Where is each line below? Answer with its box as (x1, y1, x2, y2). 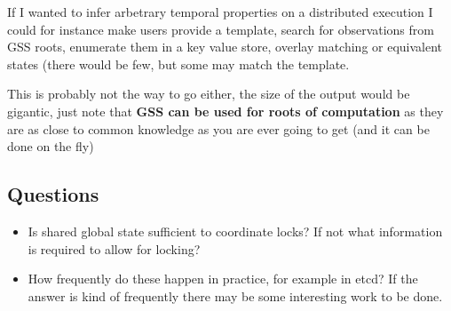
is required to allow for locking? (28, 239, 201, 258)
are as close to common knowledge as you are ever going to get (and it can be (7, 119, 430, 138)
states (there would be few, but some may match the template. (7, 54, 350, 73)
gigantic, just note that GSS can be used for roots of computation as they (7, 101, 444, 120)
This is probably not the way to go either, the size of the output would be (7, 84, 410, 103)
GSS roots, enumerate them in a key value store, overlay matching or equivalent (7, 37, 443, 56)
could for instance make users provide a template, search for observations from (7, 20, 434, 38)
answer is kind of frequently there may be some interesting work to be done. (28, 286, 443, 305)
